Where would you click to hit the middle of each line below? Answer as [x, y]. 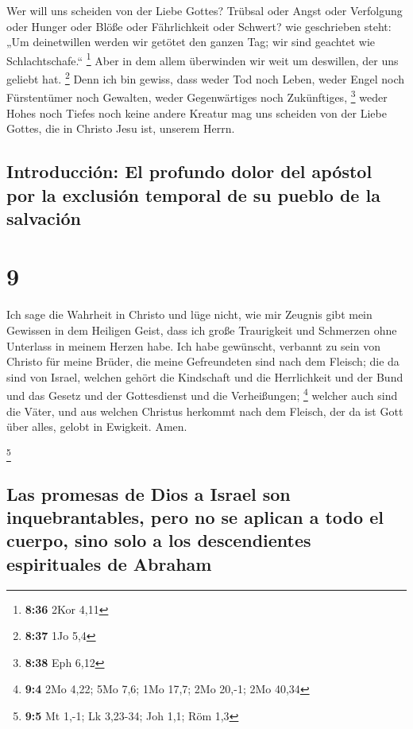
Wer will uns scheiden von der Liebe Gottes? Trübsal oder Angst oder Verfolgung [205, 10]
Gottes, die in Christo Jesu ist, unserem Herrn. [121, 128]
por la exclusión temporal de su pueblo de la [193, 194]
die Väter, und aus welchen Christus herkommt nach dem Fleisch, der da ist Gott [205, 411]
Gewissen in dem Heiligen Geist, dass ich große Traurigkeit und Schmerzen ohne [202, 330]
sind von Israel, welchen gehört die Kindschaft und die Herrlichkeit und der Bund [205, 376]
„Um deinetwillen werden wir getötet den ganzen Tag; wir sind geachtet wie [191, 42]
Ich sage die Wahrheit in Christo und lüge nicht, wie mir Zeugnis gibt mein [189, 314]
